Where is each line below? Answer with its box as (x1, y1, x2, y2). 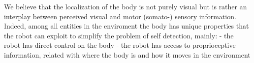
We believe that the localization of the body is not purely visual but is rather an (4, 1, 247, 11)
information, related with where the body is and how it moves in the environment (4, 49, 251, 60)
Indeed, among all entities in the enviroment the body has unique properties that (4, 21, 249, 31)
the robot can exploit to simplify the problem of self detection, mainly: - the (4, 30, 234, 40)
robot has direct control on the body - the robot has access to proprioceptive (4, 40, 236, 50)
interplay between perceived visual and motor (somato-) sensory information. (4, 11, 236, 21)
